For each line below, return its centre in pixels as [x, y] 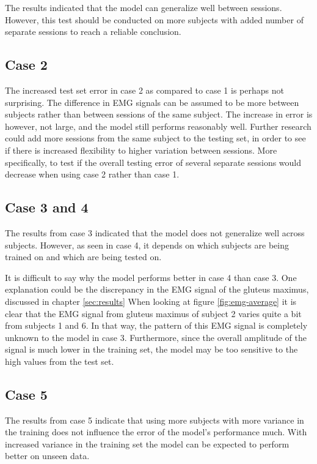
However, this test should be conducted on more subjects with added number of [154, 19]
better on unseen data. [47, 456]
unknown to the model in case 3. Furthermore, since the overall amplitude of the [156, 337]
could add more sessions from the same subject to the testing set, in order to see [155, 138]
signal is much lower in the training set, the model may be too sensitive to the [151, 349]
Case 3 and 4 [47, 207]
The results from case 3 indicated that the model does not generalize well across [155, 232]
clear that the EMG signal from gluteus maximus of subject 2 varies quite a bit [153, 313]
